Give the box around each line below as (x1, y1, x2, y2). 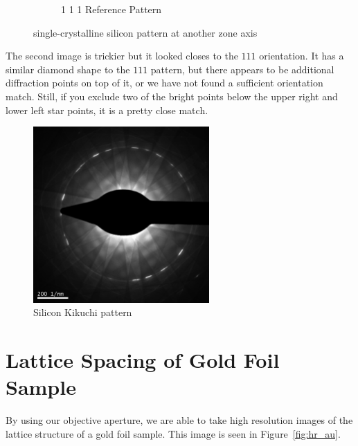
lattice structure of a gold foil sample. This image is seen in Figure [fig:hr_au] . (6, 426, 341, 440)
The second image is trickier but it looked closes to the (6, 48, 238, 63)
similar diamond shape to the (6, 62, 130, 76)
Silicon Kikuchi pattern (33, 305, 132, 319)
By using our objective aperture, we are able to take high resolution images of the (6, 413, 353, 427)
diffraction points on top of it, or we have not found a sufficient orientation (6, 75, 323, 90)
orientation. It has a (259, 48, 344, 63)
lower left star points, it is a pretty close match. (6, 102, 208, 117)
